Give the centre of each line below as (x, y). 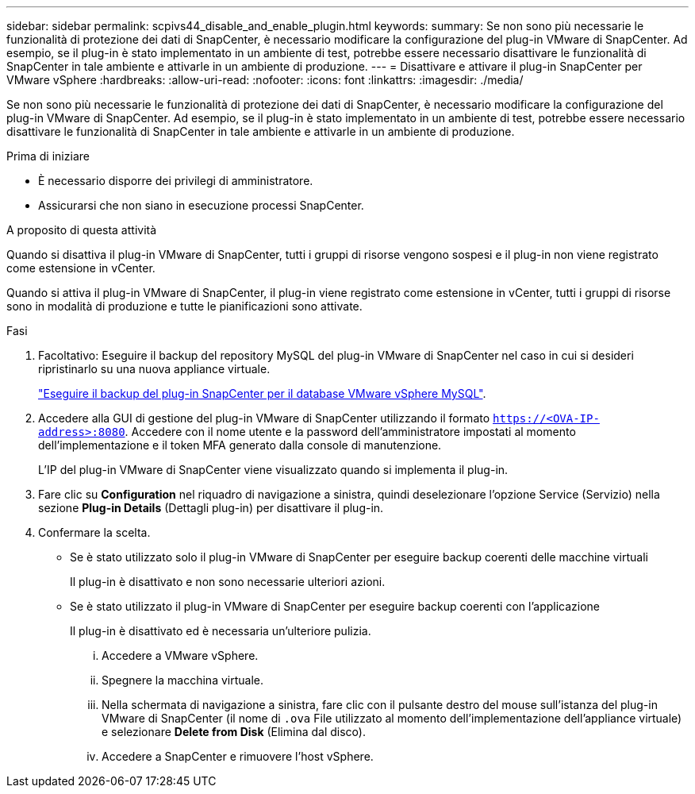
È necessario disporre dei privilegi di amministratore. (176, 181)
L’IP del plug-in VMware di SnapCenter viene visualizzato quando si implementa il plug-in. (273, 470)
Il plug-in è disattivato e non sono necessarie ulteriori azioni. (228, 582)
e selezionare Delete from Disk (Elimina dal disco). (234, 732)
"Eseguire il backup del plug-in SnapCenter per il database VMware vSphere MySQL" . (262, 393)
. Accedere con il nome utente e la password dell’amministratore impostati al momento (350, 432)
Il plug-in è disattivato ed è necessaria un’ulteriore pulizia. (221, 631)
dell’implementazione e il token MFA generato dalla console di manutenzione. (240, 445)
